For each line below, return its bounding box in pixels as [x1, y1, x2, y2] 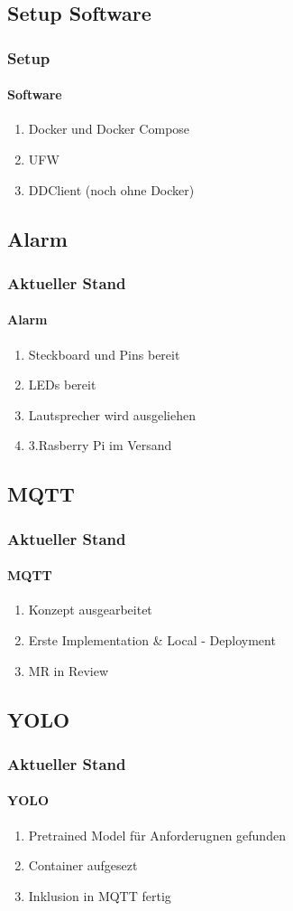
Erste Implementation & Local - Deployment [28, 631, 276, 650]
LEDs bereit [28, 375, 96, 394]
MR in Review [28, 661, 109, 680]
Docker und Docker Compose [28, 119, 190, 138]
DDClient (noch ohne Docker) [28, 180, 195, 199]
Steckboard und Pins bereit [28, 344, 180, 363]
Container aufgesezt [28, 856, 138, 875]
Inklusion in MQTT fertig [28, 886, 171, 905]
